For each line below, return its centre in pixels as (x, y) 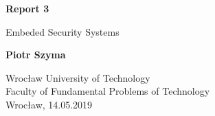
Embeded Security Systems (63, 31)
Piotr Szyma (36, 55)
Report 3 (27, 8)
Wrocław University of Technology (78, 77)
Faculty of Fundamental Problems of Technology (108, 91)
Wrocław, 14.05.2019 (49, 104)
